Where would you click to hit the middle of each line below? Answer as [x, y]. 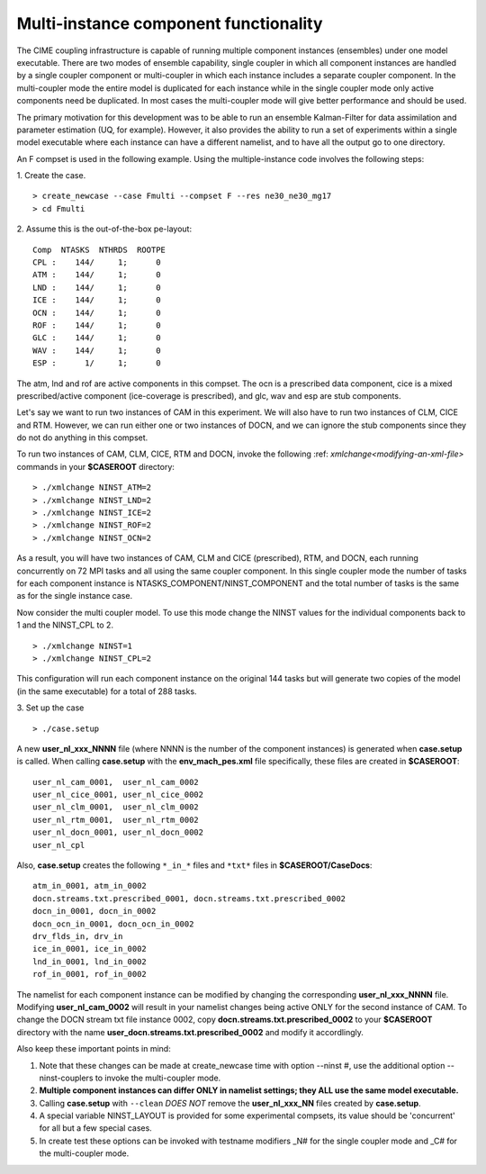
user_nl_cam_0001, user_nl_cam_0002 [116, 782]
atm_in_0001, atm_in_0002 [90, 886]
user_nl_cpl [59, 845]
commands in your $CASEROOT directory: [96, 466]
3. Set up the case [50, 708]
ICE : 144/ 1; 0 [97, 300]
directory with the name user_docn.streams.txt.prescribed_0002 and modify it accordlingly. [190, 1032]
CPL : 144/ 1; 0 [97, 262]
